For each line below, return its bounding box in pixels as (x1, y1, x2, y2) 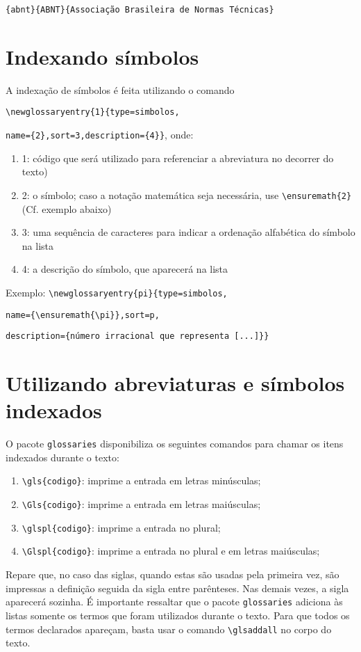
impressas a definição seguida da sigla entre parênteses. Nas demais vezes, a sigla (6, 580, 349, 595)
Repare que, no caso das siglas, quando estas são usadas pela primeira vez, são (6, 567, 339, 582)
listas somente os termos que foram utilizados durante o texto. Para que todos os (6, 607, 350, 622)
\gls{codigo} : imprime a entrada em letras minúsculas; (22, 473, 261, 488)
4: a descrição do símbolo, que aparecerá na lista (22, 262, 228, 276)
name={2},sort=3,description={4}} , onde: (6, 127, 194, 142)
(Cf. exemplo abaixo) (22, 201, 112, 216)
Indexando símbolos (6, 42, 199, 70)
